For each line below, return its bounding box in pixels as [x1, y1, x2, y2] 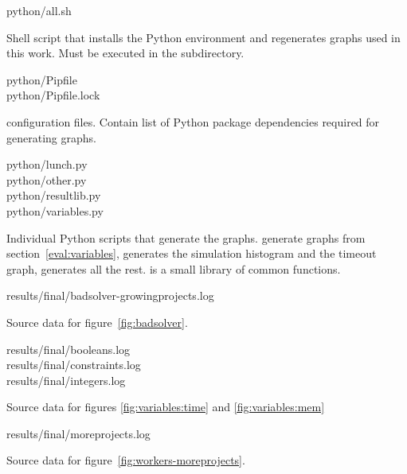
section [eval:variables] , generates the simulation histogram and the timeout [6, 245, 377, 262]
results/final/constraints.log [6, 356, 141, 373]
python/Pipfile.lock [6, 87, 100, 103]
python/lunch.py [6, 156, 88, 173]
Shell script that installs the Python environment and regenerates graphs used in [6, 29, 401, 45]
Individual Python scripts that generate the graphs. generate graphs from [6, 229, 366, 246]
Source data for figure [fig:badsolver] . [6, 313, 188, 330]
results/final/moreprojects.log [6, 425, 151, 441]
